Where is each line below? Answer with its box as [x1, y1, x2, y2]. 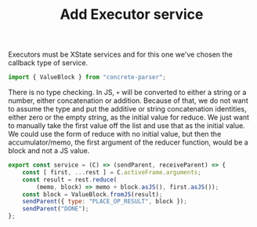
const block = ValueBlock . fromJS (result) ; [22, 190, 163, 198]
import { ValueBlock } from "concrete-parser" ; [8, 73, 167, 82]
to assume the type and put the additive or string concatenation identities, [8, 104, 247, 114]
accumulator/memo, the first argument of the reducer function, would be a [8, 137, 248, 147]
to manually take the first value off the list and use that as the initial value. [8, 121, 245, 130]
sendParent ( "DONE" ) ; [22, 205, 89, 213]
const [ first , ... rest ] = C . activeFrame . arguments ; [22, 168, 201, 176]
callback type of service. [8, 58, 89, 68]
